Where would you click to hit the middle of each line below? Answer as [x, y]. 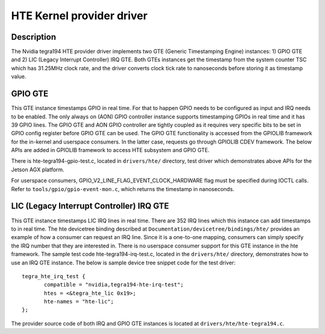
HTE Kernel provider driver [79, 16]
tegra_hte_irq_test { [54, 276]
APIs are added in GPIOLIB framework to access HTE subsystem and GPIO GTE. [110, 150]
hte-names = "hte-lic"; [79, 302]
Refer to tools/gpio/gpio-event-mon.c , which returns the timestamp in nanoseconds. [123, 189]
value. [19, 77]
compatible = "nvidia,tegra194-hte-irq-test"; [114, 285]
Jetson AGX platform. [38, 169]
